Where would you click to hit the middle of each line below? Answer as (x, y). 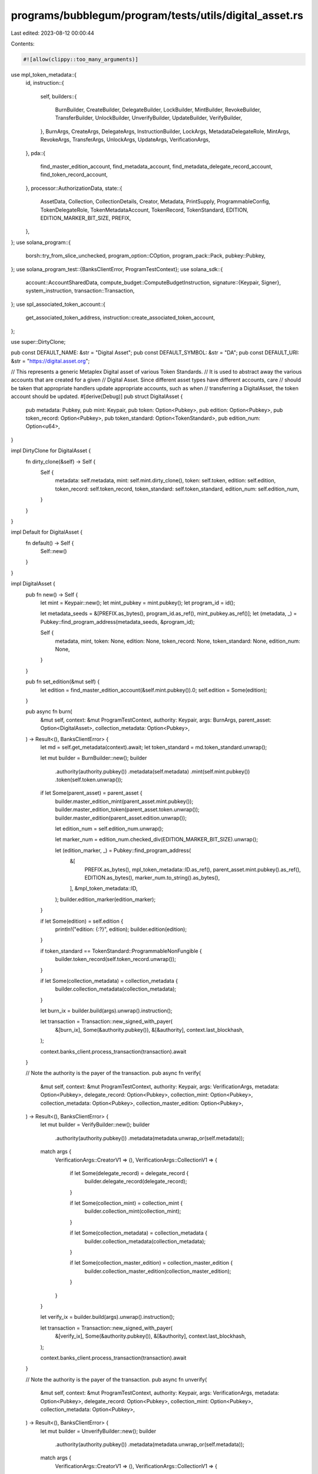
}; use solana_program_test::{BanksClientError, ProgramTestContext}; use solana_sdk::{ (117, 269)
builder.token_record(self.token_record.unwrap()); (115, 959)
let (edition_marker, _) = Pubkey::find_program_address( (123, 850)
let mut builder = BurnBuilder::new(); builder (94, 758)
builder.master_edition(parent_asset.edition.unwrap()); (121, 818)
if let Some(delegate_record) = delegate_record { (129, 1173)
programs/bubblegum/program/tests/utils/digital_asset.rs (157, 15)
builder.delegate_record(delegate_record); (136, 1182)
